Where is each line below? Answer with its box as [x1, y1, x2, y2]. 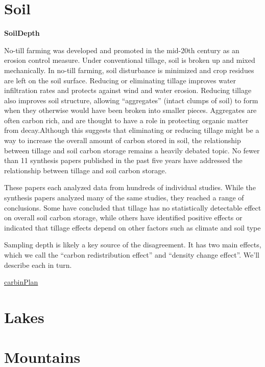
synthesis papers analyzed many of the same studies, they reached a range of [4, 192, 244, 203]
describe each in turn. [4, 259, 72, 270]
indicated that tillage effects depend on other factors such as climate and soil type [4, 222, 261, 233]
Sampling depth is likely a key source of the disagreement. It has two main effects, [4, 239, 261, 250]
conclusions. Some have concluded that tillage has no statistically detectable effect [4, 202, 261, 213]
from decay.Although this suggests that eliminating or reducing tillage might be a [4, 125, 259, 135]
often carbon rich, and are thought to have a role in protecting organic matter [4, 114, 249, 125]
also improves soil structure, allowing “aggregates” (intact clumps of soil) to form [4, 95, 258, 105]
